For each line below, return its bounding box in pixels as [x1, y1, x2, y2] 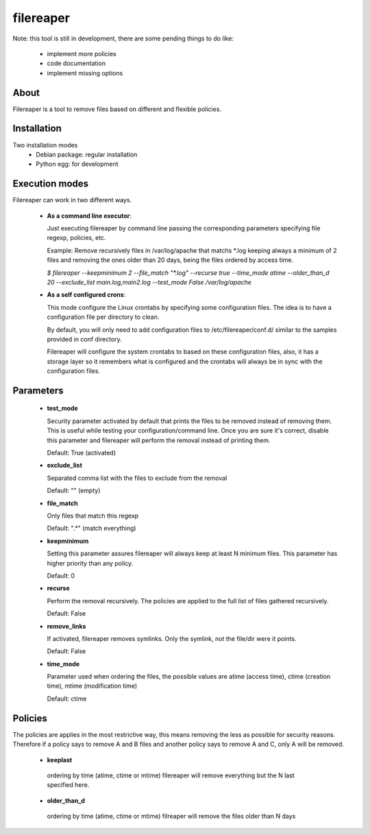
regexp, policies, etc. [47, 234, 106, 242]
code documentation [47, 59, 106, 68]
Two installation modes [12, 141, 78, 149]
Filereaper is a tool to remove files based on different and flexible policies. [12, 105, 222, 113]
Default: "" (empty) [47, 487, 101, 495]
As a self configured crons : [47, 291, 126, 299]
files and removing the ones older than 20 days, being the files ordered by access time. [47, 256, 294, 264]
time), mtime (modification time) [47, 682, 138, 690]
